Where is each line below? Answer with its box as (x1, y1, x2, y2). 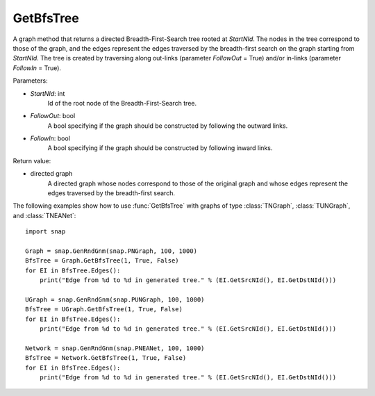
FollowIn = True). (12, 63, 62, 72)
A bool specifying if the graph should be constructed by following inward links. (47, 144, 273, 152)
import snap (25, 228, 66, 236)
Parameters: (12, 76, 48, 85)
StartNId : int (30, 89, 65, 97)
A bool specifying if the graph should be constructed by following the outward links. (47, 122, 288, 130)
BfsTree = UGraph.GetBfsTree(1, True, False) (25, 306, 183, 313)
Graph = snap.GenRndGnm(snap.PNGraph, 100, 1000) (25, 247, 198, 255)
